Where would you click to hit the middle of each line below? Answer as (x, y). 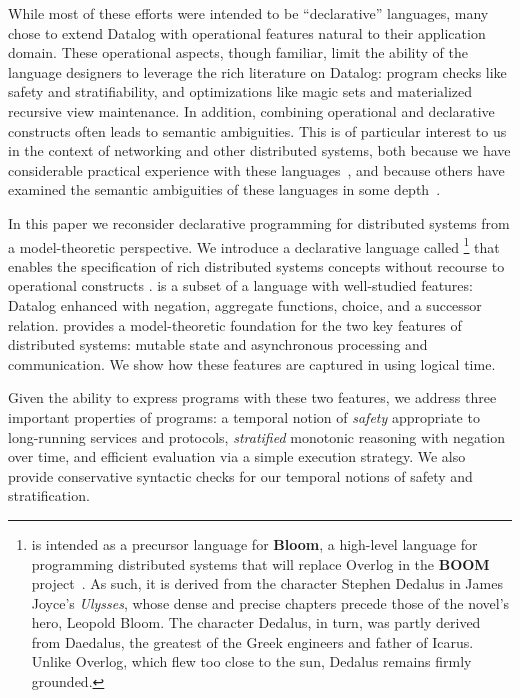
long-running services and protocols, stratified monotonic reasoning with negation (257, 436)
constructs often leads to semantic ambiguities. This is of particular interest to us (257, 130)
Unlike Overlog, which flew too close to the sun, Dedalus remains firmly (251, 661)
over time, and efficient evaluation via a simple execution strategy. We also (237, 456)
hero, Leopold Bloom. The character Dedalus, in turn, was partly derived (256, 622)
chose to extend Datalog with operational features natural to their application (247, 32)
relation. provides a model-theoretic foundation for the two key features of (235, 324)
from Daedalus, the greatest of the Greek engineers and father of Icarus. (252, 641)
